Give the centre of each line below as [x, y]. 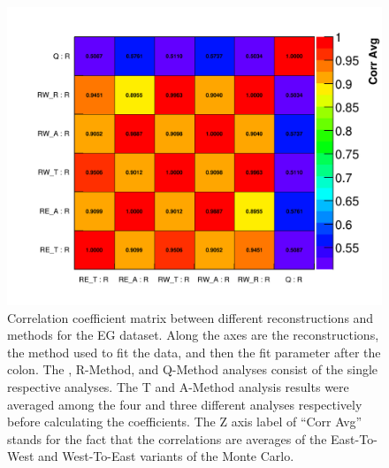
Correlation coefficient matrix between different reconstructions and [191, 317]
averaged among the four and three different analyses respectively [185, 404]
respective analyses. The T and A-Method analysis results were [178, 387]
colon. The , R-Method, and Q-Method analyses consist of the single [193, 369]
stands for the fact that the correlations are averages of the [167, 438]
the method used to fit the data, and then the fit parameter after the [194, 352]
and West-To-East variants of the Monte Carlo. [166, 456]
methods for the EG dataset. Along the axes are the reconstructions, [193, 335]
